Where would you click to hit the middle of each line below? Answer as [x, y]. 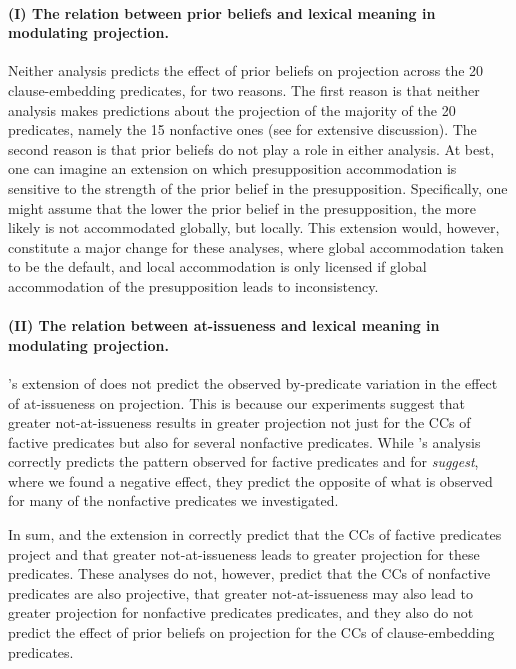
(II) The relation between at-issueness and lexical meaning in [224, 325]
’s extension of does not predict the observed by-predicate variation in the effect [253, 382]
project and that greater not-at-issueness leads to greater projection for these [244, 553]
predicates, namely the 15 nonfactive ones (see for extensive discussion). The [242, 129]
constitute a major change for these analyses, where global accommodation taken [256, 246]
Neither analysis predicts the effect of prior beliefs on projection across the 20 [246, 70]
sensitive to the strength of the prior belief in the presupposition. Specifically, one [258, 187]
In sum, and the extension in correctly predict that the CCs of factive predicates [255, 534]
